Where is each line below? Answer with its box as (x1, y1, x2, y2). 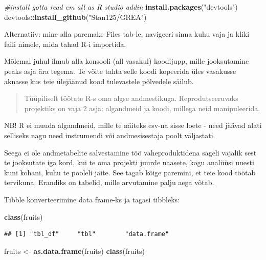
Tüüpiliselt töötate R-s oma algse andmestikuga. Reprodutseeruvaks (24, 93, 238, 103)
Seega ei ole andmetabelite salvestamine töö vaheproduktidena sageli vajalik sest (4, 147, 257, 158)
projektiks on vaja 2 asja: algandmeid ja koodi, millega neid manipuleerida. (24, 102, 260, 113)
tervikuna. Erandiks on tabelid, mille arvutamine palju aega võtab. (4, 177, 214, 188)
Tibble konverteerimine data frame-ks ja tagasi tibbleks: (4, 194, 180, 204)
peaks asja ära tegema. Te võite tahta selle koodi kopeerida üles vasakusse (4, 65, 236, 76)
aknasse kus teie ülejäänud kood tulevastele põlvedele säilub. (4, 75, 194, 86)
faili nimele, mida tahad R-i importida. (4, 38, 126, 49)
